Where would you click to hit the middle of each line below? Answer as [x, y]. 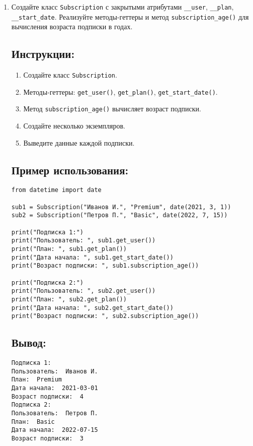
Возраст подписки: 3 [47, 439]
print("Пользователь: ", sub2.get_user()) [83, 291]
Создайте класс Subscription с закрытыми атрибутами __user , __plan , [122, 7]
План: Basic [33, 422]
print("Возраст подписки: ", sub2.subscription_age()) [105, 316]
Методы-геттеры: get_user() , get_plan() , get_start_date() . [120, 91]
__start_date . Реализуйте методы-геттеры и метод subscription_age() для [130, 16]
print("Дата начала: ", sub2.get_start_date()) [92, 308]
